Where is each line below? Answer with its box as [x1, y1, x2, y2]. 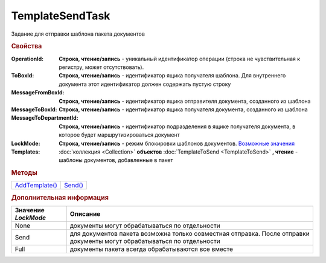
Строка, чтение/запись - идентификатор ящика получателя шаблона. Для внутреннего [59, 72, 286, 79]
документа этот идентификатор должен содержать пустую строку [59, 80, 231, 88]
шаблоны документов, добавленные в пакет [59, 157, 173, 164]
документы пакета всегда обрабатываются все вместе [69, 245, 234, 253]
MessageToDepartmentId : [11, 114, 78, 122]
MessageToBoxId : [11, 106, 57, 113]
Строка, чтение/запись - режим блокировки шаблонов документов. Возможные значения [59, 140, 295, 147]
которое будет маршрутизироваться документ [59, 131, 181, 138]
